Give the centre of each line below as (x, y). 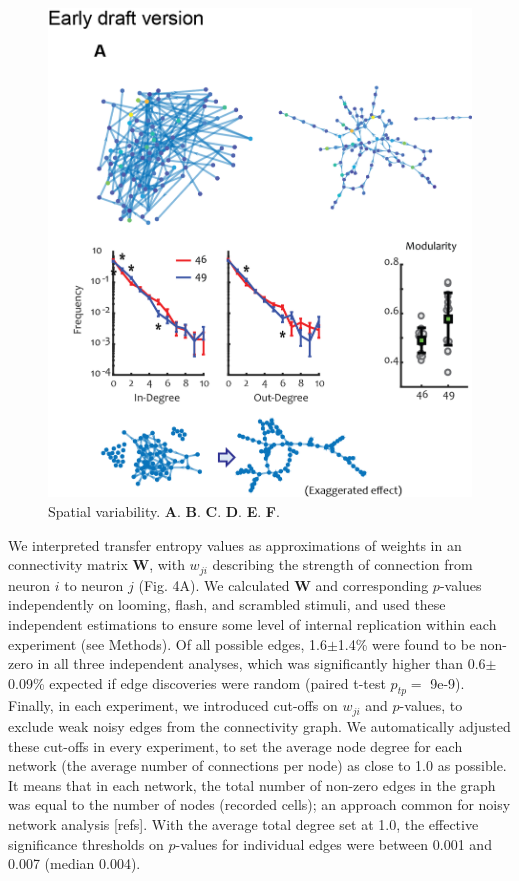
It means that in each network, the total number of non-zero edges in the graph (252, 784)
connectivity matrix (68, 564)
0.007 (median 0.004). (74, 863)
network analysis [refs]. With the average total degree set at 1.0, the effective (243, 823)
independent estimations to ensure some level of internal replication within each (252, 623)
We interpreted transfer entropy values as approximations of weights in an (235, 544)
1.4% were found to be (406, 643)
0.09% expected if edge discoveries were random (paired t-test (197, 682)
